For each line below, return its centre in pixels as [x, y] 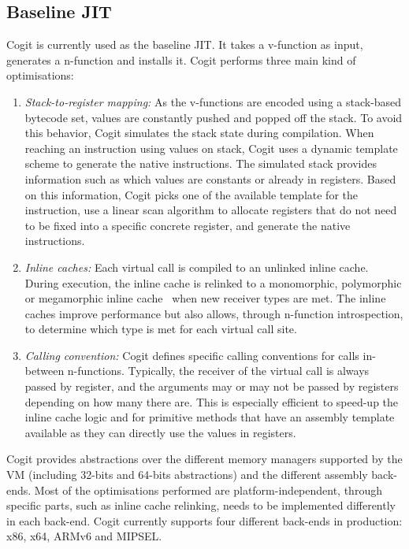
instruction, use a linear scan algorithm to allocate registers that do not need [211, 210]
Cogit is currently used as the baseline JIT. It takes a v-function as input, [185, 45]
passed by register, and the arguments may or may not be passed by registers [212, 386]
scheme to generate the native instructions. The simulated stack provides [201, 163]
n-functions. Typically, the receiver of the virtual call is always [218, 371]
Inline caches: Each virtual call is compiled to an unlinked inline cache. [197, 267]
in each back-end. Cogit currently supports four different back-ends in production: [204, 520]
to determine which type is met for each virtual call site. [161, 329]
